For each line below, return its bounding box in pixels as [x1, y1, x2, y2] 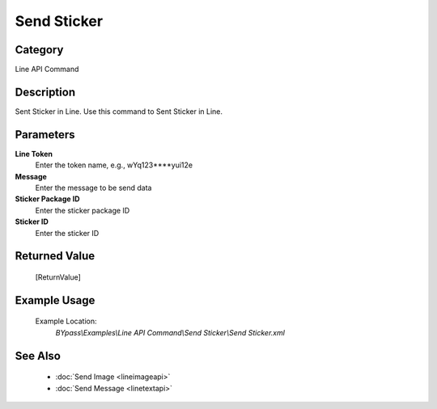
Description [15, 85, 76, 99]
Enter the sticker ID [35, 228, 100, 238]
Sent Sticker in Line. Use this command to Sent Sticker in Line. [15, 106, 223, 116]
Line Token [15, 149, 53, 158]
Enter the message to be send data [35, 183, 152, 193]
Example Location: [35, 316, 97, 327]
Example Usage [15, 293, 95, 307]
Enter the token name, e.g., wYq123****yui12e [35, 160, 193, 170]
